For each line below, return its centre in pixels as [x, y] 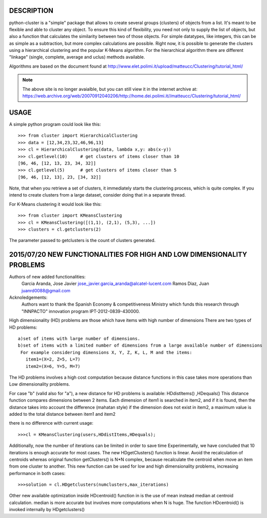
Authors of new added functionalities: [47, 277]
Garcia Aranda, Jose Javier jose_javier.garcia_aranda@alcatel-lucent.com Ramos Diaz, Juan [115, 283]
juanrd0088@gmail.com [46, 290]
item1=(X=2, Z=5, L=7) [53, 359]
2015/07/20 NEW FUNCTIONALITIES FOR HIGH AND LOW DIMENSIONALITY [128, 255]
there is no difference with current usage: [51, 423]
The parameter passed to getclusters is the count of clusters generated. [82, 240]
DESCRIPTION [31, 11]
